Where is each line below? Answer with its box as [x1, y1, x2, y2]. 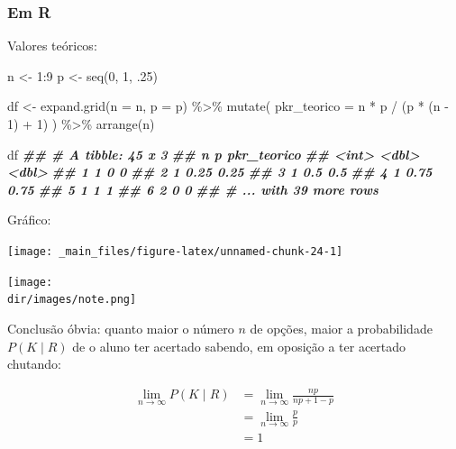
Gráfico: [7, 210, 51, 229]
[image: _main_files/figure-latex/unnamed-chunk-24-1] [7, 244, 343, 258]
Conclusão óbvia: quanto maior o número [7, 318, 234, 337]
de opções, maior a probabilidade [250, 318, 433, 337]
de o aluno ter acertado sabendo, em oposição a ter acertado [72, 336, 406, 355]
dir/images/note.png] [7, 293, 137, 307]
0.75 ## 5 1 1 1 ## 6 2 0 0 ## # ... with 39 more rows [7, 179, 378, 198]
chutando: [7, 354, 61, 373]
